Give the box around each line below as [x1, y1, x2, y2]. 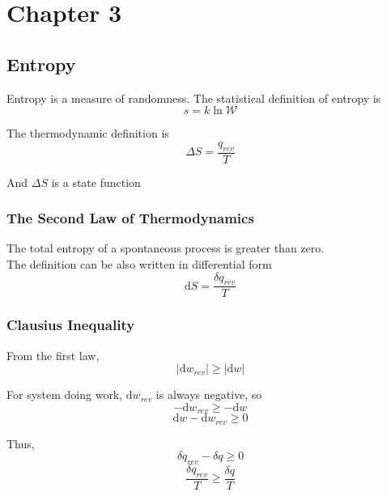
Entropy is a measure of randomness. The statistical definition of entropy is [6, 89, 381, 106]
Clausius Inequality [6, 315, 135, 335]
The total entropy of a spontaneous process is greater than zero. [6, 240, 325, 256]
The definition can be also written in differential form [6, 256, 272, 272]
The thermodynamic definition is [6, 125, 169, 142]
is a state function [51, 173, 141, 190]
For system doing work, [6, 386, 123, 403]
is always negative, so [155, 386, 262, 403]
